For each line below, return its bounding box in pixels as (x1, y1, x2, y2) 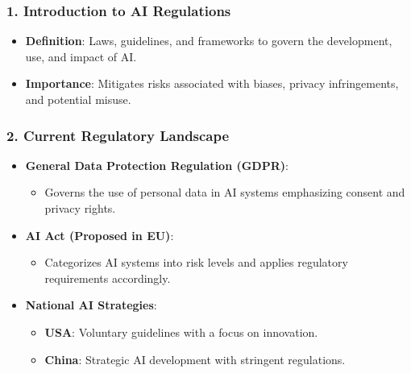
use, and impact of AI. (25, 48, 137, 64)
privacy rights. (44, 200, 116, 216)
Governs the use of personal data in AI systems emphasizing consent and (44, 184, 405, 201)
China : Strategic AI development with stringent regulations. (44, 350, 346, 367)
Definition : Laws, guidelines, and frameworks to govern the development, (25, 32, 392, 49)
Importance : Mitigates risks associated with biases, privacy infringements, (25, 75, 399, 92)
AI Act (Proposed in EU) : (25, 226, 174, 243)
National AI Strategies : (25, 296, 157, 313)
